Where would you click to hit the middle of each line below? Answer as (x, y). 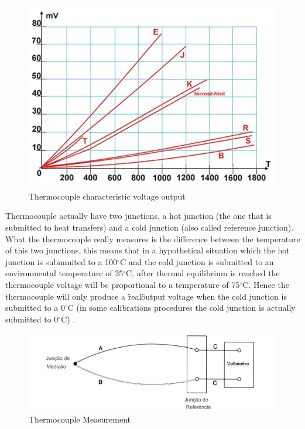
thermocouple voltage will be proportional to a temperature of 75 (123, 285)
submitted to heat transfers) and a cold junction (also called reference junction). (150, 227)
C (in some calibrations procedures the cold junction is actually (181, 308)
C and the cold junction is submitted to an (197, 261)
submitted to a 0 (35, 308)
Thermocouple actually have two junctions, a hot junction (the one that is (138, 216)
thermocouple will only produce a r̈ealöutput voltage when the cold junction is (146, 296)
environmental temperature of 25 (64, 273)
